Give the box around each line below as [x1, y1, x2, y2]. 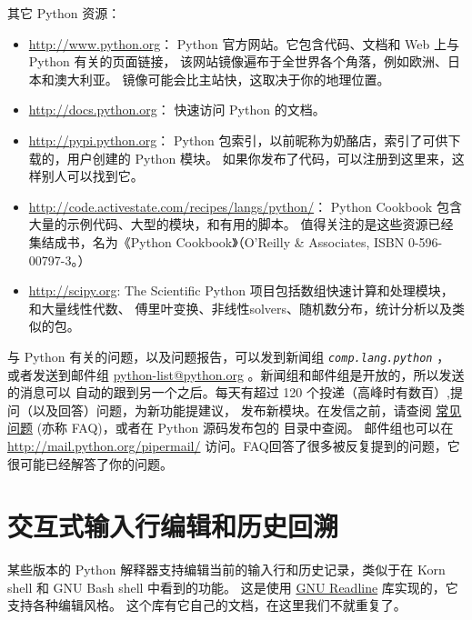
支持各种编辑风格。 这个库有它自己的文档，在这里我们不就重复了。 [7, 595, 407, 615]
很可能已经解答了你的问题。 [7, 454, 173, 473]
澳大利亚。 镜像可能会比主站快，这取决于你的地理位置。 [54, 69, 390, 88]
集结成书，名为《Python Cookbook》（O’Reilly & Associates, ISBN [28, 232, 405, 251]
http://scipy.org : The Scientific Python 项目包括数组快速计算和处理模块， [28, 281, 454, 300]
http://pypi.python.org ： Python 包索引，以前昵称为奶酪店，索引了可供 [28, 130, 448, 149]
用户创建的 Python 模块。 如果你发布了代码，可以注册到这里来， [66, 148, 452, 167]
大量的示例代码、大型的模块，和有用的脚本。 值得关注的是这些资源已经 [28, 215, 454, 234]
